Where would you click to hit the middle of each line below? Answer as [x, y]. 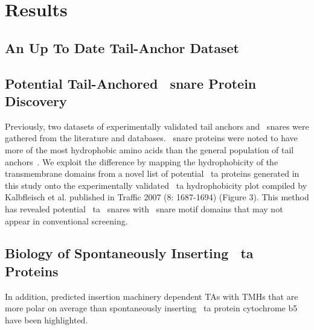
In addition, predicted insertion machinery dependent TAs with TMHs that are [152, 296]
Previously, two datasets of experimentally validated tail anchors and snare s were [157, 126]
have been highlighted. [46, 319]
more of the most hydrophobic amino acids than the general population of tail [149, 149]
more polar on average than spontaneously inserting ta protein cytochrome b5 [151, 308]
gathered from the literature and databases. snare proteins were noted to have [151, 138]
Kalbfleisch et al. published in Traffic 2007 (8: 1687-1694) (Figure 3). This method [157, 197]
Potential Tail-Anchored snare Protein [131, 83]
